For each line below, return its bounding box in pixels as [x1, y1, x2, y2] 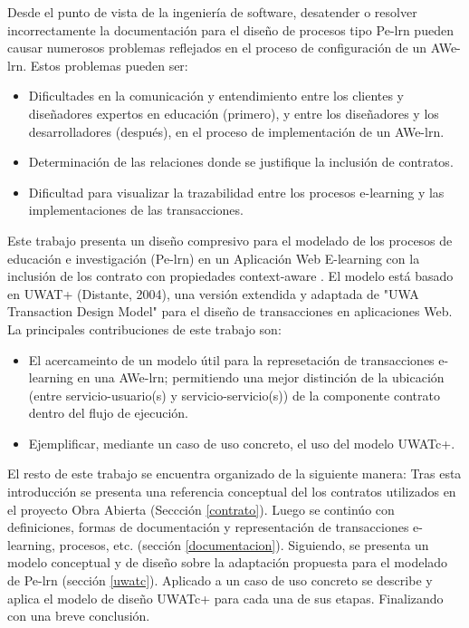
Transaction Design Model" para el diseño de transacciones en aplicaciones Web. [7, 302, 453, 321]
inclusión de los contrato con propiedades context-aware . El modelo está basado [7, 266, 454, 285]
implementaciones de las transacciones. [28, 200, 244, 219]
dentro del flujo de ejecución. [28, 403, 189, 422]
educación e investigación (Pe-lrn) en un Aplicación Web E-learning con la [7, 248, 420, 267]
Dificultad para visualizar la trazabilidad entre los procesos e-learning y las [28, 182, 445, 201]
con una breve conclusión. [7, 606, 150, 625]
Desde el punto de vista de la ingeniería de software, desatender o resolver [7, 3, 417, 21]
